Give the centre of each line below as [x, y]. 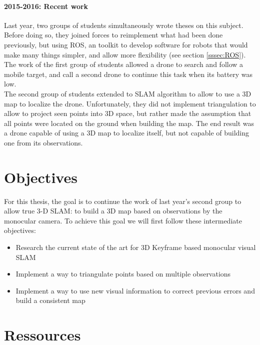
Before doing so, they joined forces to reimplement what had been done [113, 35]
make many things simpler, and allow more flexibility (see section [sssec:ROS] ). [125, 54]
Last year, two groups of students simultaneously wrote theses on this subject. [124, 25]
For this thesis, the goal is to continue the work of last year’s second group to [123, 201]
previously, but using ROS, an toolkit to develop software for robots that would [126, 44]
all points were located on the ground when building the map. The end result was [129, 123]
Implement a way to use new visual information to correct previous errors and [135, 290]
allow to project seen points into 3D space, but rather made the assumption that [128, 113]
